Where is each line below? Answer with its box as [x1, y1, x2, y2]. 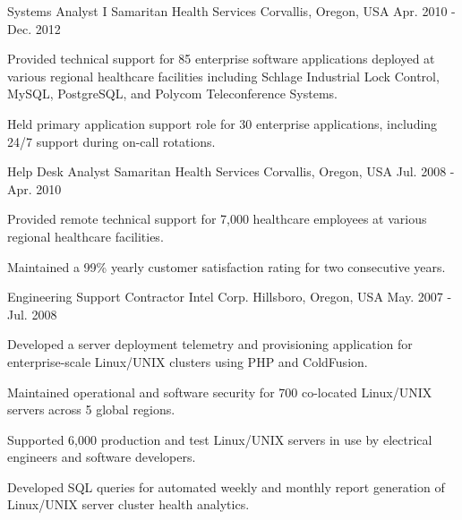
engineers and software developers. [7, 448, 196, 466]
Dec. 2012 [7, 19, 61, 38]
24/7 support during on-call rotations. [7, 132, 216, 150]
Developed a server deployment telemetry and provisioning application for [7, 335, 413, 354]
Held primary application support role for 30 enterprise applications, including [7, 114, 438, 132]
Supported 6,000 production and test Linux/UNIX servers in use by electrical [7, 430, 432, 448]
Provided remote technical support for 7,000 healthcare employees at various [7, 209, 427, 228]
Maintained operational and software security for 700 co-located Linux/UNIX [7, 382, 432, 401]
